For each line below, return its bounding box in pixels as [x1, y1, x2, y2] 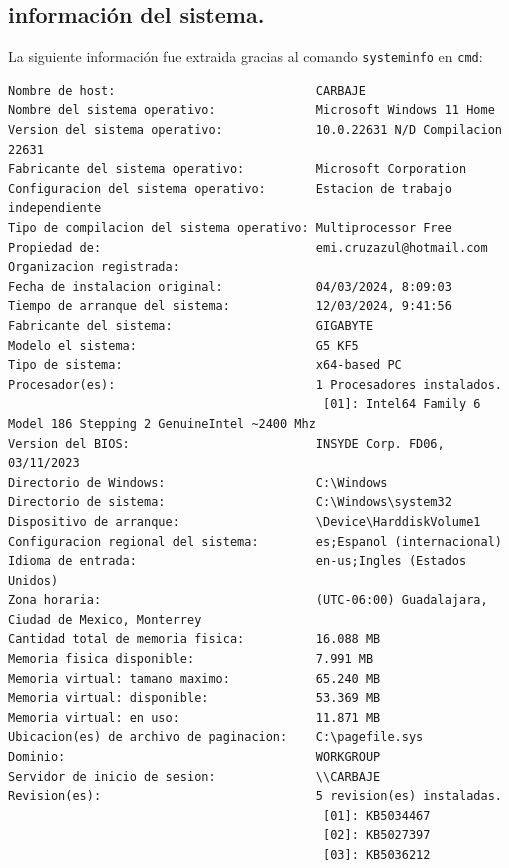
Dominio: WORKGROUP [8, 750, 381, 765]
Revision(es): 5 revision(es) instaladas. [8, 789, 502, 804]
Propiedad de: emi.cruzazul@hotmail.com [8, 240, 488, 255]
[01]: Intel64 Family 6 [323, 397, 481, 412]
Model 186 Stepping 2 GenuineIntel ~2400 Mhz [8, 416, 316, 431]
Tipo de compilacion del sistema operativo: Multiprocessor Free [8, 221, 452, 236]
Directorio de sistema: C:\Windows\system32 [8, 495, 452, 510]
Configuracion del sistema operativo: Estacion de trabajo [8, 181, 452, 196]
